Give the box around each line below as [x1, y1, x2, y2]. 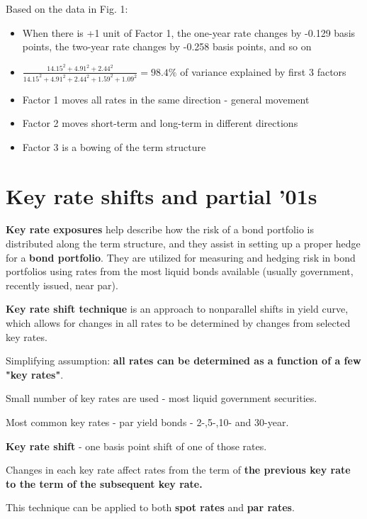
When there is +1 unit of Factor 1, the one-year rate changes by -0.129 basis [22, 25, 356, 40]
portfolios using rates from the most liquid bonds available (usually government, [6, 264, 354, 279]
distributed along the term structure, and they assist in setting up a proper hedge [6, 236, 361, 251]
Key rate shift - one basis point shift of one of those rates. [6, 438, 267, 453]
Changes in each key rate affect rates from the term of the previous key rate [6, 462, 351, 477]
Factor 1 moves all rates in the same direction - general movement [22, 91, 310, 106]
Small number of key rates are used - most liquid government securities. [6, 391, 317, 406]
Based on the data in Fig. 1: [6, 1, 128, 16]
